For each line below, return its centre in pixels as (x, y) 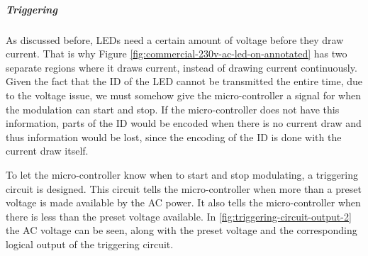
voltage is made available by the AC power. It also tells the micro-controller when (183, 202)
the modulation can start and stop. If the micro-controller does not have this (173, 109)
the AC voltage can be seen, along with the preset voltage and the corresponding (182, 230)
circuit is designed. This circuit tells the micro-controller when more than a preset (184, 188)
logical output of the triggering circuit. (90, 244)
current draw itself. (47, 151)
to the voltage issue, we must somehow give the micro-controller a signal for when (183, 95)
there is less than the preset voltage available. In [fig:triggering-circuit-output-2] (179, 216)
